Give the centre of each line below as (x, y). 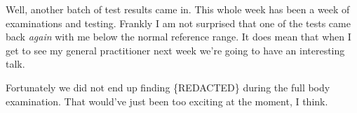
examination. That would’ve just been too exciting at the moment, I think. (167, 101)
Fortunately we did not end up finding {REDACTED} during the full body (168, 87)
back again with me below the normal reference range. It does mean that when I (178, 37)
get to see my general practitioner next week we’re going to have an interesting (175, 50)
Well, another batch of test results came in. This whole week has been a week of (178, 9)
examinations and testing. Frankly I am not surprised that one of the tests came (178, 23)
